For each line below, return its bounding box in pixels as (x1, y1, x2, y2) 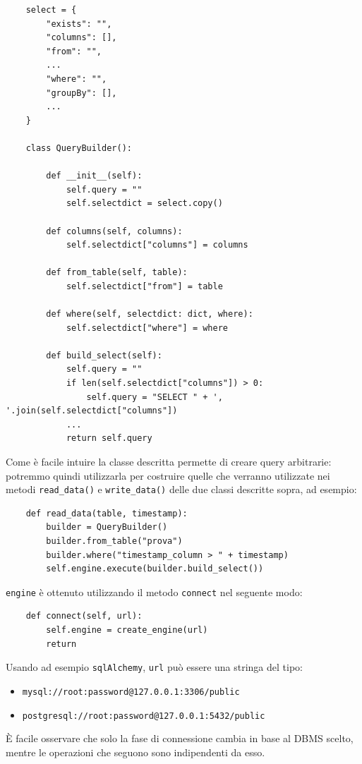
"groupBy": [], (46, 87, 117, 98)
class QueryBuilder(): (25, 143, 132, 153)
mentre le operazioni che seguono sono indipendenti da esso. (6, 744, 265, 759)
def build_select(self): (46, 350, 162, 360)
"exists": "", (46, 18, 112, 29)
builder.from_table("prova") (46, 536, 183, 547)
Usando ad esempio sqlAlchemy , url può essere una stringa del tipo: (6, 660, 303, 674)
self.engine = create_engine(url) (46, 625, 208, 636)
